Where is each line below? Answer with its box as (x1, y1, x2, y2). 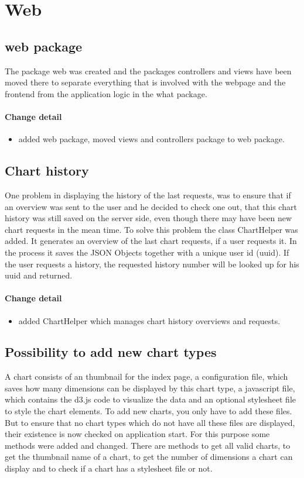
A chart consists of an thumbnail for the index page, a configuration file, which (5, 370, 288, 383)
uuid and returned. (5, 269, 73, 281)
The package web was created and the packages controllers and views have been (5, 64, 292, 77)
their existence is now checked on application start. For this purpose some (5, 428, 270, 440)
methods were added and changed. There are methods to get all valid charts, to (5, 439, 291, 451)
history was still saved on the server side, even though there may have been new (5, 212, 292, 224)
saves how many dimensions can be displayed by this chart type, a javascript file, (5, 381, 295, 394)
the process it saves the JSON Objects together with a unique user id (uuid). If (5, 246, 289, 258)
